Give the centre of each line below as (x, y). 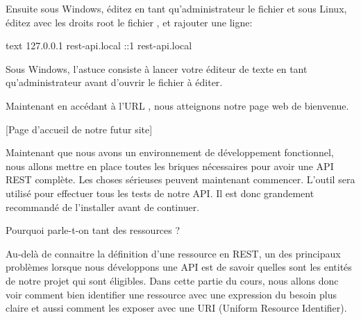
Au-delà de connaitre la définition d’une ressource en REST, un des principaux (173, 253)
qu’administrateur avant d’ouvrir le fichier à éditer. (114, 82)
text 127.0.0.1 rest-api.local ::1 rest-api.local (99, 45)
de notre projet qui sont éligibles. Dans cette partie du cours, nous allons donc (172, 280)
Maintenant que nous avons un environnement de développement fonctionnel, (170, 152)
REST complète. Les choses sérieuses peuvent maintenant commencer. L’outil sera (180, 179)
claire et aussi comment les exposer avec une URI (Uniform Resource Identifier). (176, 308)
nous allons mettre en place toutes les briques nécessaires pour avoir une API (170, 166)
